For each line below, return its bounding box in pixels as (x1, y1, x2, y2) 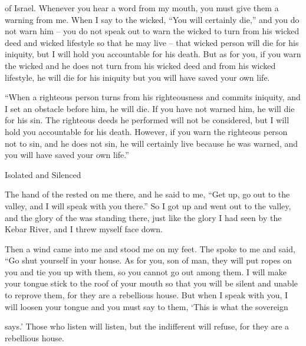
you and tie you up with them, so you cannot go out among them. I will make (5, 265, 287, 278)
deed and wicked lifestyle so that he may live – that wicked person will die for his (5, 36, 299, 48)
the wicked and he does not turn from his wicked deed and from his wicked (5, 59, 276, 71)
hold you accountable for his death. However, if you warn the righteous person (5, 125, 288, 137)
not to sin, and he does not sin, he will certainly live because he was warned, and (5, 137, 298, 149)
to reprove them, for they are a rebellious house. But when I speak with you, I (5, 289, 288, 301)
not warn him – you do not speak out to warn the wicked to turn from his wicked (5, 25, 300, 37)
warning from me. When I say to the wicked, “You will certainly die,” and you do (5, 13, 300, 25)
